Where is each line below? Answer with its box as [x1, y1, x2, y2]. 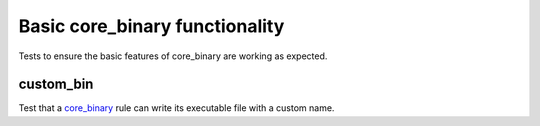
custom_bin [18, 76, 94, 93]
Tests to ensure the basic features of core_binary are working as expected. [18, 50, 328, 62]
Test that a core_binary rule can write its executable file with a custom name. [18, 102, 335, 114]
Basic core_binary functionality [18, 15, 285, 37]
